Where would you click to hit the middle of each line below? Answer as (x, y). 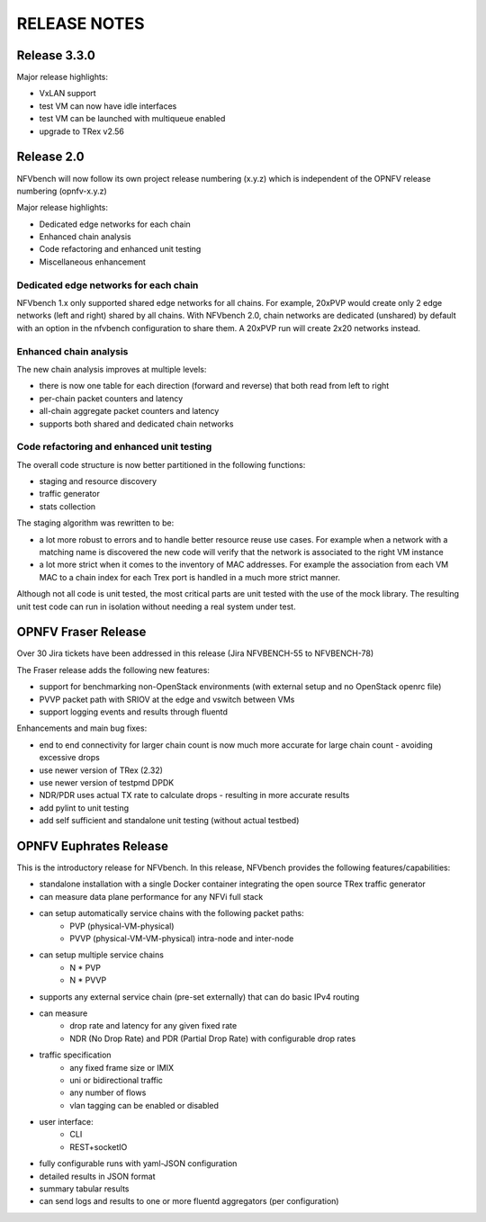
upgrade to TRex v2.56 (82, 131)
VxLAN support (67, 94)
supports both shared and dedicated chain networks (136, 424)
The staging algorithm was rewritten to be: (95, 523)
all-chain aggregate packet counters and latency (129, 411)
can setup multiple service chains (101, 955)
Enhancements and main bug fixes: (82, 728)
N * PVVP (88, 980)
